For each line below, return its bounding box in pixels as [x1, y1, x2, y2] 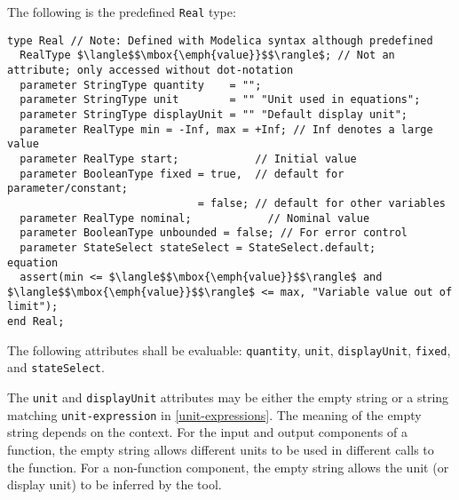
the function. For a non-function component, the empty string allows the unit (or [7, 457, 449, 476]
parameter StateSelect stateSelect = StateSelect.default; [20, 241, 376, 254]
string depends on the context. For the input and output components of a [7, 423, 408, 441]
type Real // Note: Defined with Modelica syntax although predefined [7, 34, 433, 47]
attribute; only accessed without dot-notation [7, 63, 294, 76]
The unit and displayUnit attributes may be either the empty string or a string [7, 388, 449, 407]
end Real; [7, 315, 65, 329]
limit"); [7, 300, 59, 313]
